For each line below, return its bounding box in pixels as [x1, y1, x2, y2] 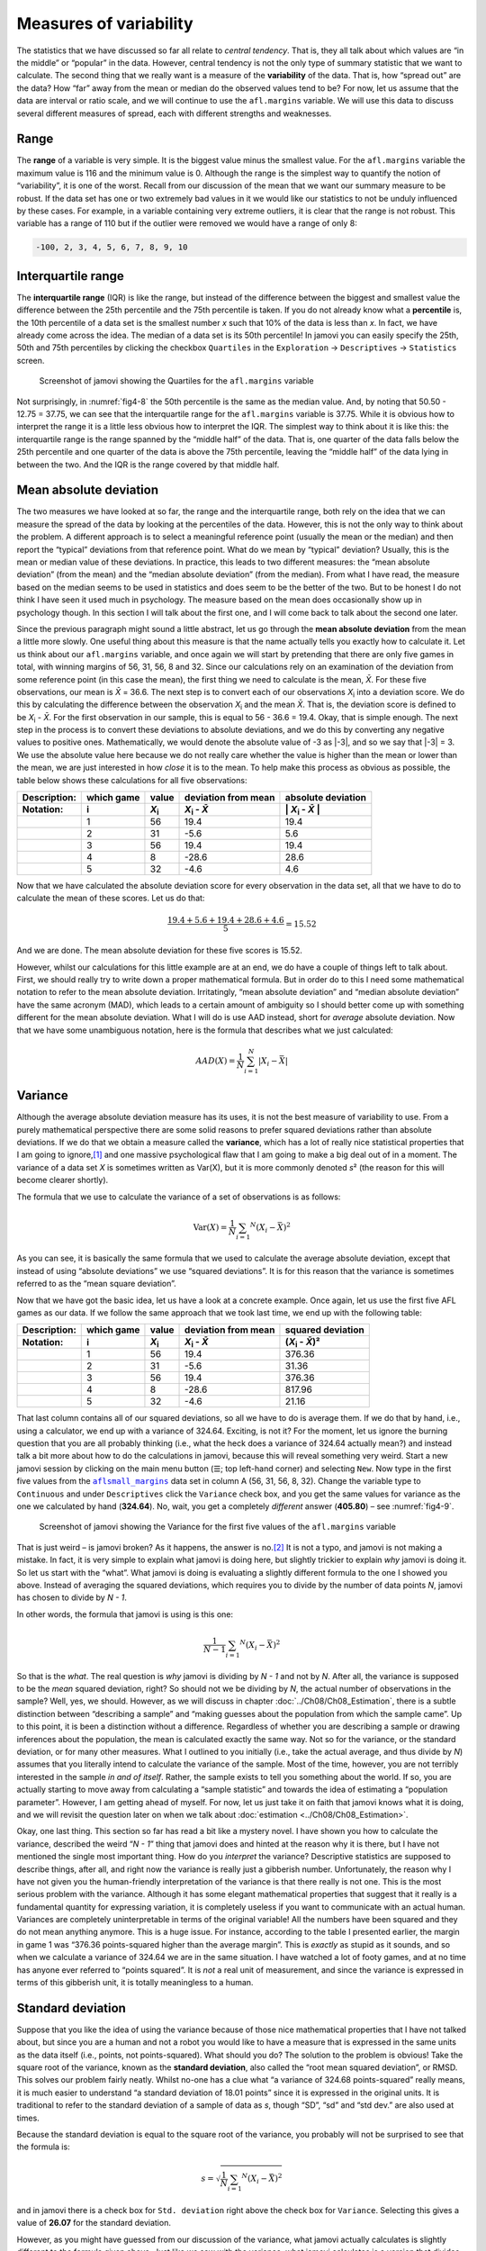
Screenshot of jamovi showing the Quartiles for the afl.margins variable [39, 375, 314, 386]
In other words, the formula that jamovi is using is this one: [16, 1608, 234, 1620]
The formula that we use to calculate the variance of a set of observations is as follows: [16, 1191, 341, 1202]
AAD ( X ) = [195, 1055, 236, 1066]
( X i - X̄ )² [284, 1335, 320, 1350]
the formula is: [16, 2141, 71, 2152]
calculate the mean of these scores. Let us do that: [16, 892, 205, 904]
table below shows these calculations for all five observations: [16, 774, 247, 785]
